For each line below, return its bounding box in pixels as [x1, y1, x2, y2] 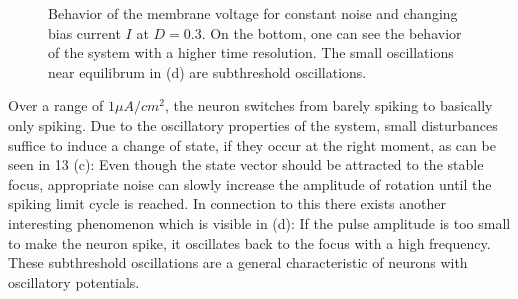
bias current [48, 22, 121, 43]
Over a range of [8, 95, 104, 116]
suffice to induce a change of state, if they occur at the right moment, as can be [8, 134, 496, 155]
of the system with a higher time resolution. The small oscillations [48, 42, 454, 63]
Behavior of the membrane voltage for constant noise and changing [48, 3, 458, 23]
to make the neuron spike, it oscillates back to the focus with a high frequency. [8, 232, 491, 253]
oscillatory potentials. [8, 271, 140, 292]
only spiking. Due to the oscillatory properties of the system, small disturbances [8, 114, 498, 135]
